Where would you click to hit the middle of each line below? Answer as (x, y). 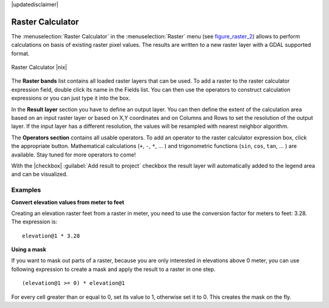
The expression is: (34, 222)
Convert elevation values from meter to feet (68, 202)
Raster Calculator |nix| (39, 68)
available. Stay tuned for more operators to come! (74, 155)
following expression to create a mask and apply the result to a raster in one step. (113, 269)
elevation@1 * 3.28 (51, 236)
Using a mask (29, 250)
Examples (26, 190)
